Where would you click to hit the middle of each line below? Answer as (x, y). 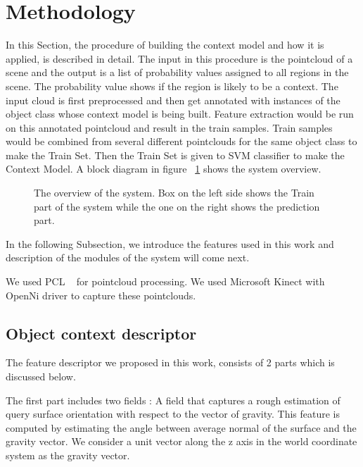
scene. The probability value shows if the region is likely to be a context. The (172, 86)
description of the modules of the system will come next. (128, 257)
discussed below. (41, 376)
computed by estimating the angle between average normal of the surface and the (181, 427)
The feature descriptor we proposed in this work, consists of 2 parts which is (170, 362)
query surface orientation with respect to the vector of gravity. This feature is (173, 414)
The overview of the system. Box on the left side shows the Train (174, 193)
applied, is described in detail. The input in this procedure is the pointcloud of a (179, 58)
